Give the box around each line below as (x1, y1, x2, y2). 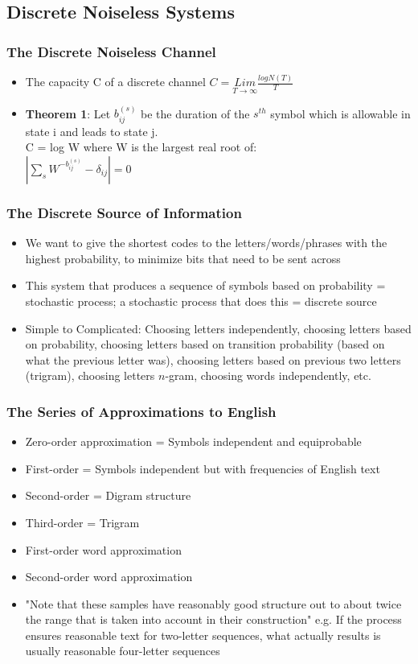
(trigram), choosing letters (25, 367, 155, 384)
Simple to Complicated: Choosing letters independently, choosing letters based (25, 320, 412, 336)
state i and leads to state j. (25, 122, 158, 139)
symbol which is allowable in (270, 105, 411, 122)
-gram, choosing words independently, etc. (165, 367, 371, 384)
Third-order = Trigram (25, 513, 140, 530)
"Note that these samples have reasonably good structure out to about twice (25, 595, 402, 612)
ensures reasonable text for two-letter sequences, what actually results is (25, 626, 381, 643)
